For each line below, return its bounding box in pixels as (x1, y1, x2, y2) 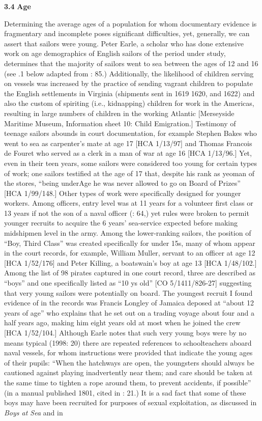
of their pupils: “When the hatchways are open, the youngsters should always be (4, 357, 254, 368)
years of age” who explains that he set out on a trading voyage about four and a (4, 307, 254, 318)
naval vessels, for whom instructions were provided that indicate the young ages (4, 347, 253, 358)
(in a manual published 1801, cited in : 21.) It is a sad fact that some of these (4, 387, 246, 398)
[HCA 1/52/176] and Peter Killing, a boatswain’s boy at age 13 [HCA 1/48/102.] (4, 257, 257, 268)
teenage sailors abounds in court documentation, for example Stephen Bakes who (4, 128, 257, 138)
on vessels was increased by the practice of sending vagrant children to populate (4, 78, 253, 89)
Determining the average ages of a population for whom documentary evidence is (4, 18, 257, 29)
